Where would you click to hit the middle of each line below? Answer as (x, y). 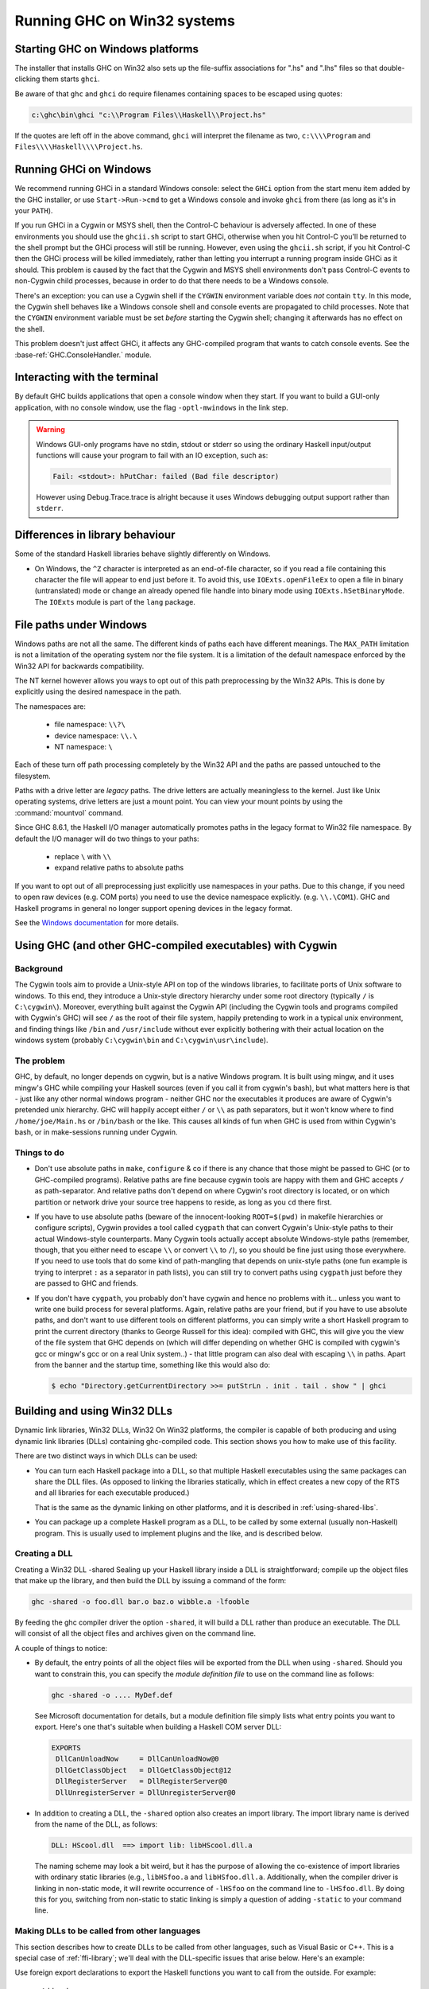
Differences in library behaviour (95, 535)
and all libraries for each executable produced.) (112, 1493)
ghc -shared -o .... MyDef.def (112, 1695)
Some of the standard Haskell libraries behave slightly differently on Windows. (143, 554)
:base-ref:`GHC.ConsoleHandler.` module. (83, 355)
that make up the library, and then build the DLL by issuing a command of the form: (151, 1581)
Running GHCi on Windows (83, 170)
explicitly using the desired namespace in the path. (98, 691)
